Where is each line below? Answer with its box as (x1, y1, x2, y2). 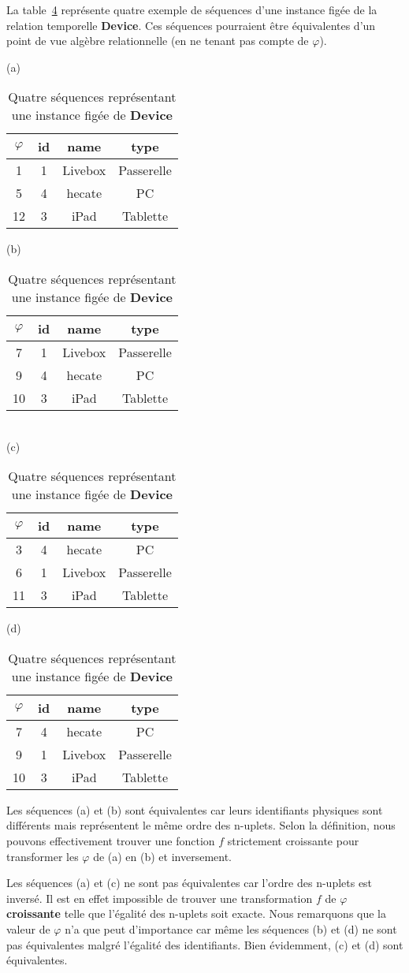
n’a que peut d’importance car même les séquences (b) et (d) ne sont (65, 920, 397, 937)
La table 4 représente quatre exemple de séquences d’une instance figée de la (6, 2, 377, 17)
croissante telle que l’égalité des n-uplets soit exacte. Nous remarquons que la (6, 905, 387, 922)
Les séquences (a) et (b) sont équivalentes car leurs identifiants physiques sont (6, 801, 383, 818)
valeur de (6, 920, 50, 937)
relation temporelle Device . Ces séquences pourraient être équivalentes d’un (6, 17, 376, 33)
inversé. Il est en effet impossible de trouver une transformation (6, 889, 313, 906)
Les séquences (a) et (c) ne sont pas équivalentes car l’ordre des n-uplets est (6, 874, 373, 891)
